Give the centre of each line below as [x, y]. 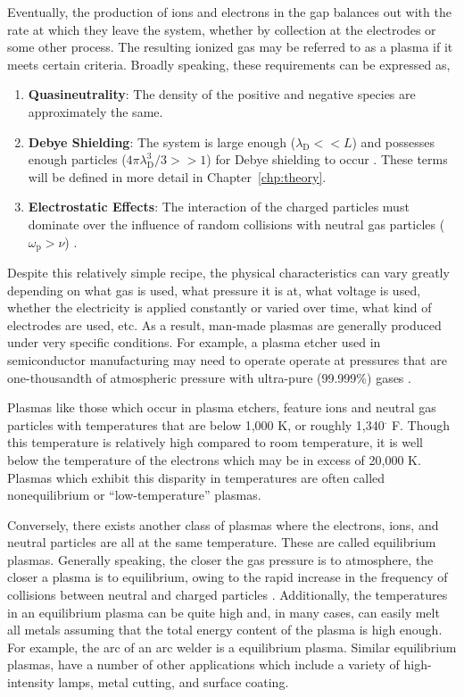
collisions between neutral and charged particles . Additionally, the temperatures [228, 595]
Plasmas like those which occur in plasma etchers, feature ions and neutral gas [222, 407]
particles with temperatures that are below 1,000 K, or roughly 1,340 [196, 424]
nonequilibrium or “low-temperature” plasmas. [134, 495]
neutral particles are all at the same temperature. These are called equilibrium [222, 542]
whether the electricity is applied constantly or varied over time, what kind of [220, 307]
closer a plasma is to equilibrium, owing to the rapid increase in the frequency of [228, 577]
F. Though [421, 424]
